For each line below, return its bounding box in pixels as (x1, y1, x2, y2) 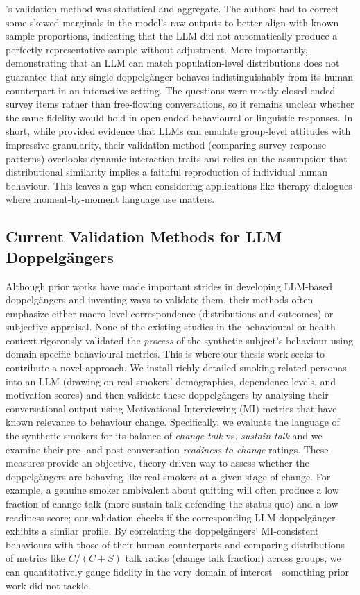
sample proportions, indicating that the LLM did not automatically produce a (6, 28, 338, 43)
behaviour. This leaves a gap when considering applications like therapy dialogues (6, 178, 352, 192)
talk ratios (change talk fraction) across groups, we (125, 551, 341, 565)
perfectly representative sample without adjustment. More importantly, (6, 42, 308, 56)
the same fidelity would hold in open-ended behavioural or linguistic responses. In (6, 110, 353, 124)
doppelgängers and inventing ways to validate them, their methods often (6, 292, 314, 307)
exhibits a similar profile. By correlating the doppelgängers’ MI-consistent (6, 523, 319, 538)
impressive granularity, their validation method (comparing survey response (6, 137, 326, 151)
